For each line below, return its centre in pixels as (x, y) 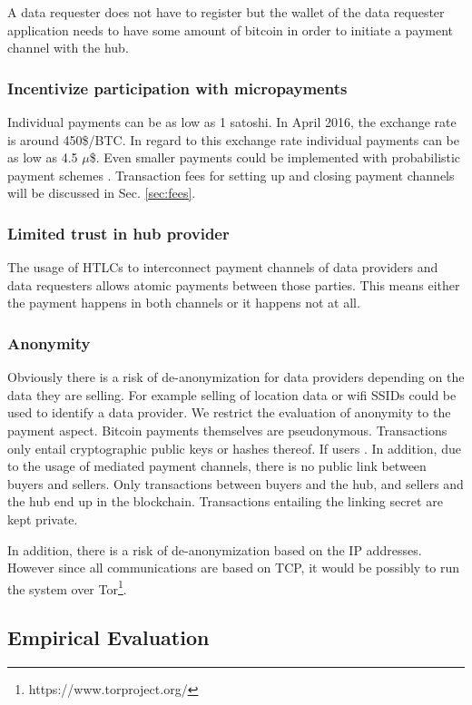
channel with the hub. (68, 48)
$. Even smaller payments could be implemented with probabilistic (275, 157)
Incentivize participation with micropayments (177, 88)
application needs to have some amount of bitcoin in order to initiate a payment (231, 29)
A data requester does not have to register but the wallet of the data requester (226, 12)
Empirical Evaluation (108, 637)
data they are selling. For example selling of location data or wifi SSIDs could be (232, 394)
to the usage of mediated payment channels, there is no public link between (217, 466)
